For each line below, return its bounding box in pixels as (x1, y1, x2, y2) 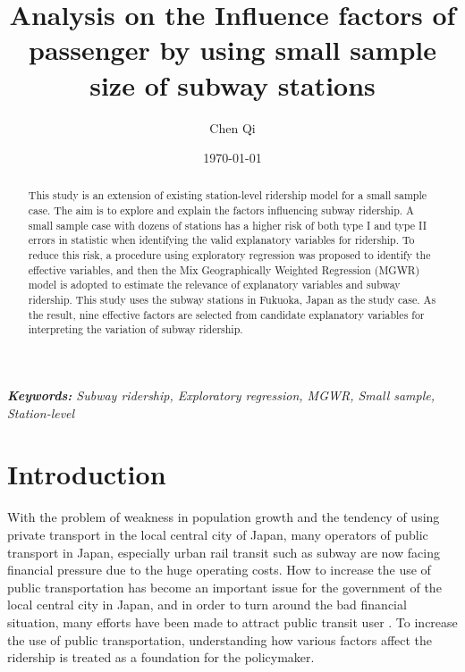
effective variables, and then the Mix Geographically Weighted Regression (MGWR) (28, 262, 420, 277)
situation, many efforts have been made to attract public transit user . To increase (7, 612, 458, 631)
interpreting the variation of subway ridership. (28, 322, 243, 337)
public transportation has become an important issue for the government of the (7, 577, 442, 596)
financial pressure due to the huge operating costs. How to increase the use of (7, 560, 431, 579)
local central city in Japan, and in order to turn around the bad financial (7, 595, 407, 614)
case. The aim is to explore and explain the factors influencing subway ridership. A (28, 203, 414, 218)
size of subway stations (89, 66, 376, 103)
